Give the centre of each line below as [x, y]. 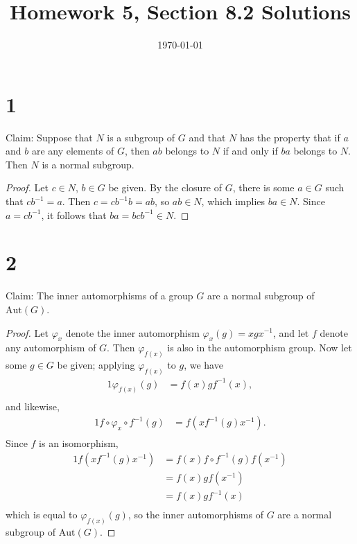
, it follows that [74, 214]
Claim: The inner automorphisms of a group [99, 296]
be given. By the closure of [165, 187]
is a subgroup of [141, 137]
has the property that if [290, 137]
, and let [291, 332]
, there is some [263, 187]
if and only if [250, 151]
